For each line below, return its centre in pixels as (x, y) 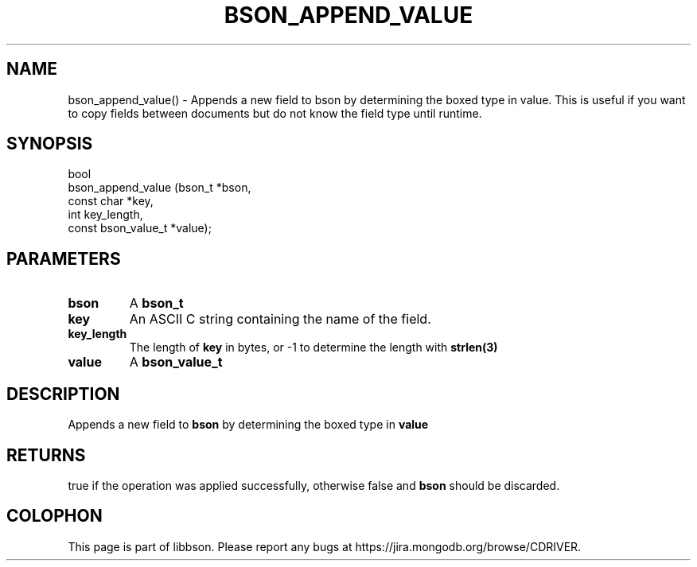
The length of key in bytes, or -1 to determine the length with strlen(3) (313, 348)
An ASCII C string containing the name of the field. (280, 319)
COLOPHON (55, 516)
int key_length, (105, 215)
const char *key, (111, 201)
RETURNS (46, 455)
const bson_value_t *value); (140, 228)
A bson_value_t (176, 362)
